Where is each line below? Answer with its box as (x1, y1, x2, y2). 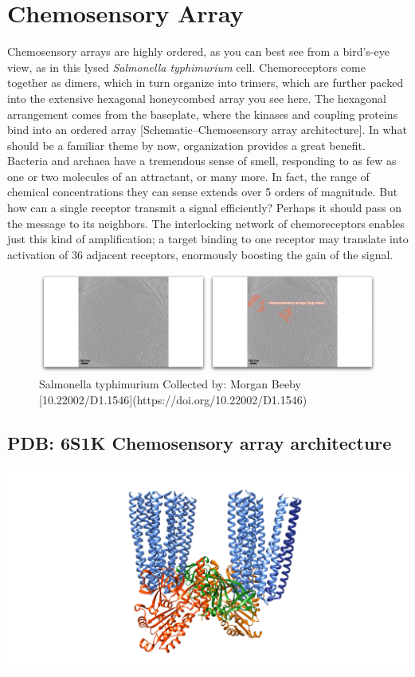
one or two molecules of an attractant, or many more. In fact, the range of (7, 167, 370, 184)
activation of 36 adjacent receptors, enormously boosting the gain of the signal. (7, 246, 393, 262)
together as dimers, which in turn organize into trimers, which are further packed (7, 74, 404, 91)
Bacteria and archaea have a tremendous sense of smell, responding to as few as (7, 152, 397, 169)
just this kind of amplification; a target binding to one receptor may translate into (7, 230, 409, 247)
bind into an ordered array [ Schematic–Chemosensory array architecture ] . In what (7, 121, 407, 138)
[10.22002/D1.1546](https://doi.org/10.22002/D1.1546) (39, 391, 307, 407)
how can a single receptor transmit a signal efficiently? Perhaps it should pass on (7, 199, 402, 216)
